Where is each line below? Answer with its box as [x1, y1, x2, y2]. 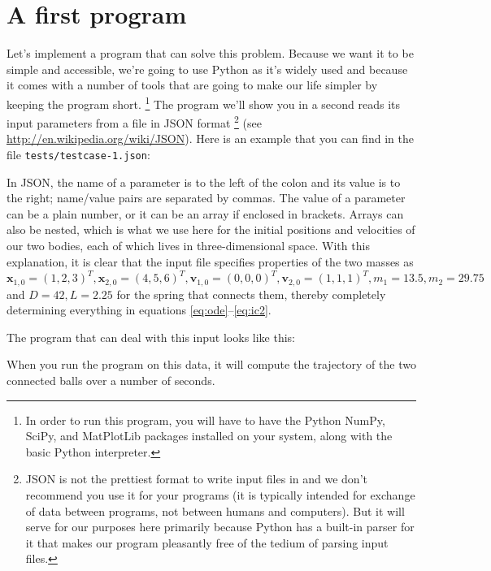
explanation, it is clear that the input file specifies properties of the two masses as [7, 253, 414, 270]
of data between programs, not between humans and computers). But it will [25, 502, 405, 519]
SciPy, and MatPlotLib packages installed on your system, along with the [25, 427, 393, 444]
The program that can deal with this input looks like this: [7, 328, 295, 345]
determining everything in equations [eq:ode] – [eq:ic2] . [7, 301, 272, 318]
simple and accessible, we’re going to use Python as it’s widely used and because [7, 60, 408, 77]
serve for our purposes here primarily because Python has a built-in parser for [25, 518, 415, 535]
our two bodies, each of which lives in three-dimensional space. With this [7, 237, 370, 254]
